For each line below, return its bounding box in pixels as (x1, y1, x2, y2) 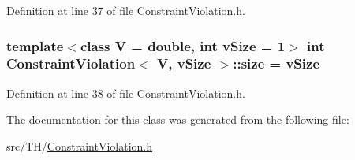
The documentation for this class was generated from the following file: (6, 111, 349, 128)
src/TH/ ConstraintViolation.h (6, 137, 152, 154)
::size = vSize (233, 54, 320, 73)
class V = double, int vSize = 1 (80, 35, 286, 55)
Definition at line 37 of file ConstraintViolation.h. (6, 2, 245, 18)
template (6, 35, 64, 55)
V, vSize (157, 54, 211, 73)
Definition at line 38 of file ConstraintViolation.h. (6, 84, 245, 101)
